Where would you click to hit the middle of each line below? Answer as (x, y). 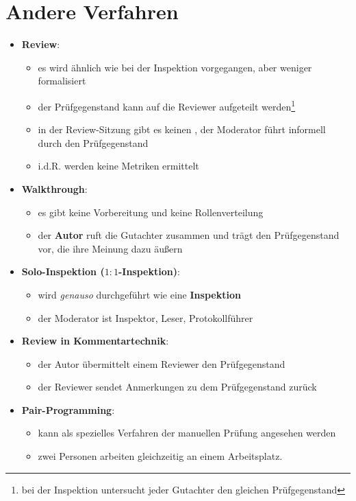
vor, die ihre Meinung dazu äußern (110, 248)
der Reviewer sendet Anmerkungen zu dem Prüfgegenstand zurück (177, 387)
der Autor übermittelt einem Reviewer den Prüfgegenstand (162, 363)
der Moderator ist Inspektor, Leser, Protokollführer (145, 317)
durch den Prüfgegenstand (93, 142)
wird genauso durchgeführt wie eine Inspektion (139, 294)
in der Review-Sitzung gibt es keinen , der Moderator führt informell (182, 129)
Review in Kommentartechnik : (95, 341)
